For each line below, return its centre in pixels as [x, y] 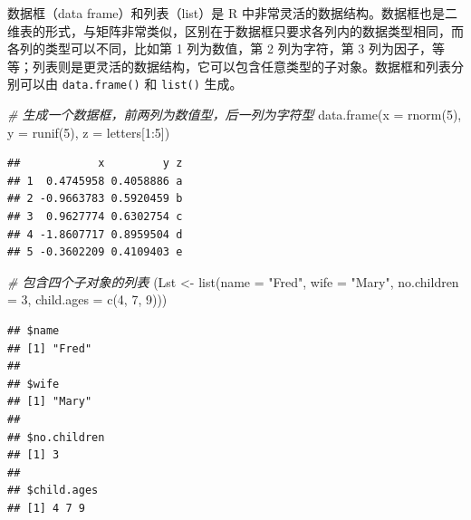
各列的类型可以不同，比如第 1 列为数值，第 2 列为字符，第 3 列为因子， [220, 48]
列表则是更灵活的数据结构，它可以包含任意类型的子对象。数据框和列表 [241, 66]
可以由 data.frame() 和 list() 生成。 [131, 84]
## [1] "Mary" [50, 402]
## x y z [95, 164]
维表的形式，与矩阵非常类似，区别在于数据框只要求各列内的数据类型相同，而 [235, 30]
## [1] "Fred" [50, 348]
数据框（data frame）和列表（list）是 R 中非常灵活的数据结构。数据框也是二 [232, 13]
